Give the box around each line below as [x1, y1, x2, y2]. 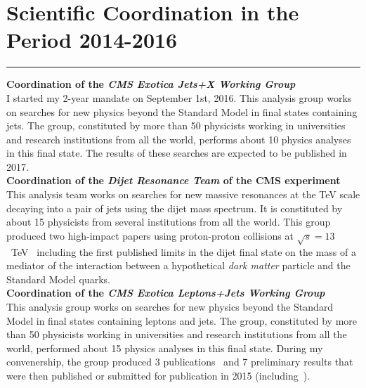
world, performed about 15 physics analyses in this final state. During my [6, 340, 323, 355]
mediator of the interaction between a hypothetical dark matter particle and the [6, 258, 351, 273]
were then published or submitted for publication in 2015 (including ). [6, 368, 311, 382]
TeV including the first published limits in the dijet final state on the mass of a [11, 244, 356, 259]
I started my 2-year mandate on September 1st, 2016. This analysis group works [6, 90, 352, 105]
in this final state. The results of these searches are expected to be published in [6, 145, 347, 160]
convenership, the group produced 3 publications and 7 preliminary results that [6, 354, 353, 369]
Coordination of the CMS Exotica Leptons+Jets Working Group [6, 285, 325, 300]
